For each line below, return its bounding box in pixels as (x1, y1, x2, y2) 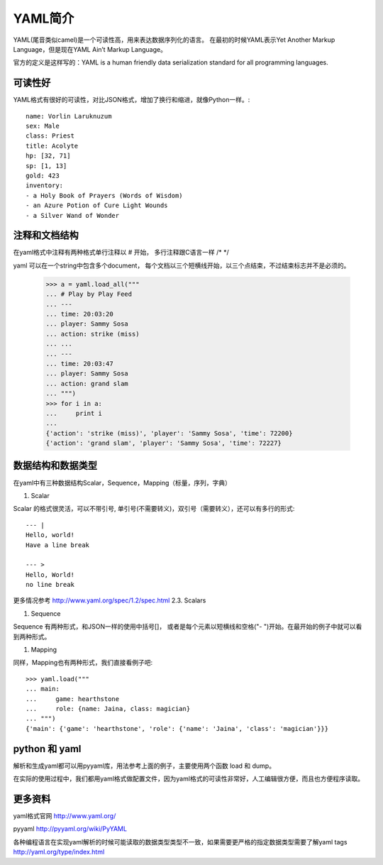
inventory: (26, 182, 64, 189)
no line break (26, 580, 74, 589)
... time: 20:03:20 (45, 309, 113, 318)
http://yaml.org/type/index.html (13, 848, 105, 856)
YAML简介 (13, 11, 74, 26)
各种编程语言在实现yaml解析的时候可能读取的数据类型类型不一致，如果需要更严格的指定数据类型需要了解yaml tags (13, 837, 348, 846)
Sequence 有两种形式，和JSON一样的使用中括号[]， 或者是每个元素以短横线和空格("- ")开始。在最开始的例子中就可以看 (13, 622, 362, 631)
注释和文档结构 (13, 229, 79, 241)
